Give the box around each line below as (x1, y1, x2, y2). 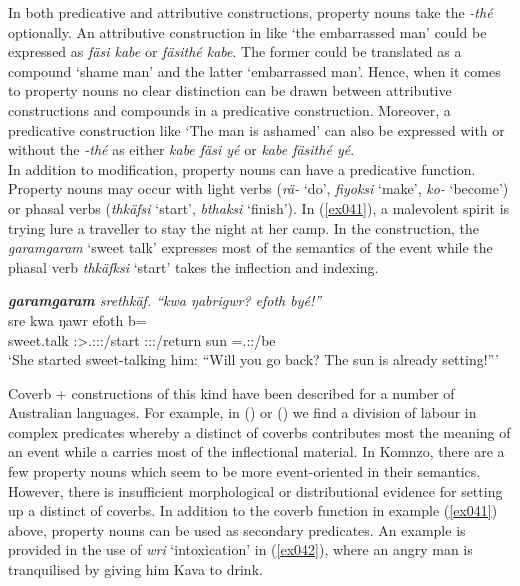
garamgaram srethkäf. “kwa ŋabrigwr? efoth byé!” (8, 290, 322, 311)
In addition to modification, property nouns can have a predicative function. (8, 158, 476, 179)
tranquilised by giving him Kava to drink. (8, 559, 263, 580)
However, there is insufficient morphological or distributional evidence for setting (8, 480, 503, 501)
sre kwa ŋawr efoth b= (8, 309, 147, 330)
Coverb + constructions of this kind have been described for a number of (8, 382, 455, 403)
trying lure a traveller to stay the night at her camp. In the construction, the (8, 217, 479, 238)
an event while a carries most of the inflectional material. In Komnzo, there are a (8, 441, 505, 462)
